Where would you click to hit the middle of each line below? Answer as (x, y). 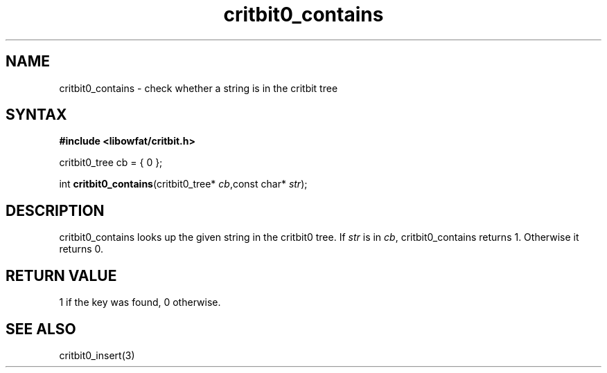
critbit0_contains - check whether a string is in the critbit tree (199, 88)
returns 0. (81, 249)
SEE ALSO (41, 329)
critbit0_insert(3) (97, 355)
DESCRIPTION (55, 210)
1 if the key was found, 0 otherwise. (140, 302)
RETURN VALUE (61, 275)
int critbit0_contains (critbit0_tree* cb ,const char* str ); (183, 184)
